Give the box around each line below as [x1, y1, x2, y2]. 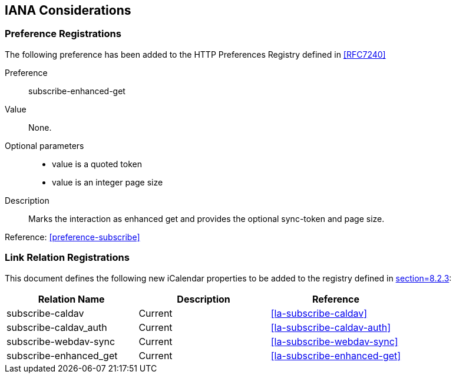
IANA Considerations [5, 3, 131, 18]
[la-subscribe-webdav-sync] [270, 335, 398, 347]
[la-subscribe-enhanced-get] [270, 349, 401, 362]
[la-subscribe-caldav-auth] [270, 321, 391, 333]
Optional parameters [5, 140, 84, 151]
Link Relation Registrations [5, 251, 130, 264]
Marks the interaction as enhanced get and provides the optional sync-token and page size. [28, 213, 385, 224]
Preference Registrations [5, 28, 121, 40]
